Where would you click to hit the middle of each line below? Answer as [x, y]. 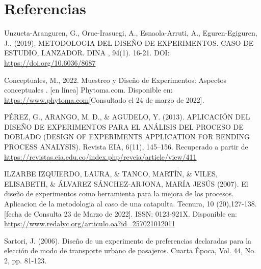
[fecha [13, 213]
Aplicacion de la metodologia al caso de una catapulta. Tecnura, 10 [109, 204]
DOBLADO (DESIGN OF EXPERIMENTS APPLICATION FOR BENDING [127, 137]
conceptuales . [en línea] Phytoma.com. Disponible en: [88, 90]
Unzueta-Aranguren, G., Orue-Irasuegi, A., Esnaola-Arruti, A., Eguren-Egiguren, [131, 33]
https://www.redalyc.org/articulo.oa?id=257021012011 [90, 223]
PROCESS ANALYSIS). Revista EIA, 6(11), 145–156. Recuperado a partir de [126, 147]
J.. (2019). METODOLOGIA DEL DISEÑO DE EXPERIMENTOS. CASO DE [129, 42]
